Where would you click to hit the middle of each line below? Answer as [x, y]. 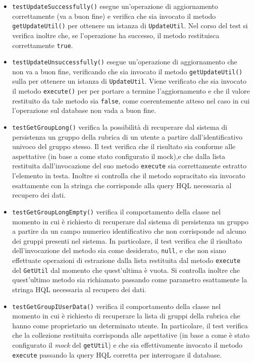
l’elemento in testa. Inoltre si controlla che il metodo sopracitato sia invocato [129, 176]
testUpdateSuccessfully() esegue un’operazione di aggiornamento [115, 6]
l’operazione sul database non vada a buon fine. [84, 110]
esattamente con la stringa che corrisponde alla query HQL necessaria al [122, 185]
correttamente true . [43, 45]
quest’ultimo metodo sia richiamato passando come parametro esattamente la [129, 280]
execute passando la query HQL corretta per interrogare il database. [117, 354]
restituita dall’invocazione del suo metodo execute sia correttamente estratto [129, 166]
